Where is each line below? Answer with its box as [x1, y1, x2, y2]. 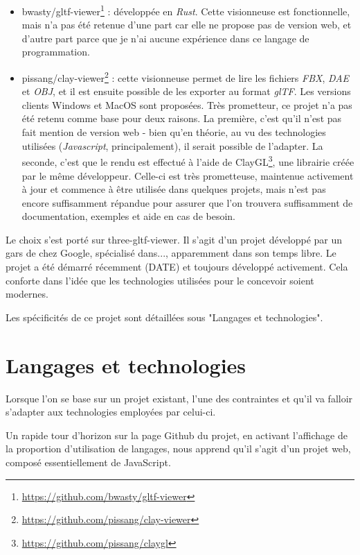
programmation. [21, 44, 90, 59]
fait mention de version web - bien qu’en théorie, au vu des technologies [21, 125, 326, 139]
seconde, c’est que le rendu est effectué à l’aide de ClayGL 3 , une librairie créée [21, 153, 354, 169]
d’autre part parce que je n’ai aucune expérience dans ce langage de [21, 31, 309, 45]
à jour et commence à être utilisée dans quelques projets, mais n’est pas [21, 182, 326, 196]
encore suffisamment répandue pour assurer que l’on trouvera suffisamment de [21, 195, 353, 210]
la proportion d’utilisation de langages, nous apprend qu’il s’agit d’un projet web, [6, 441, 351, 456]
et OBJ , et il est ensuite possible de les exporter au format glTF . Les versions [21, 84, 351, 99]
